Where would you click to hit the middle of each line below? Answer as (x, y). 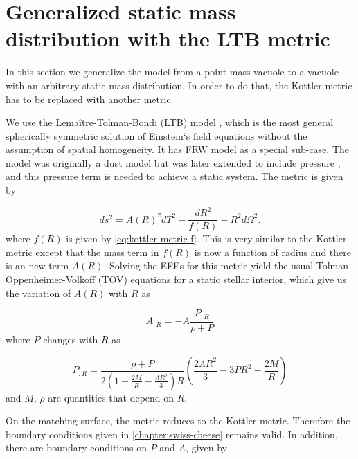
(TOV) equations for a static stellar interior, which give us (222, 279)
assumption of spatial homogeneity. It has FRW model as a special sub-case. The (178, 149)
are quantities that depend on (111, 397)
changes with (71, 339)
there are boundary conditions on (77, 448)
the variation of (38, 292)
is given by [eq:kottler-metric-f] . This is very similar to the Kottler (206, 238)
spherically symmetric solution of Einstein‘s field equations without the (156, 135)
